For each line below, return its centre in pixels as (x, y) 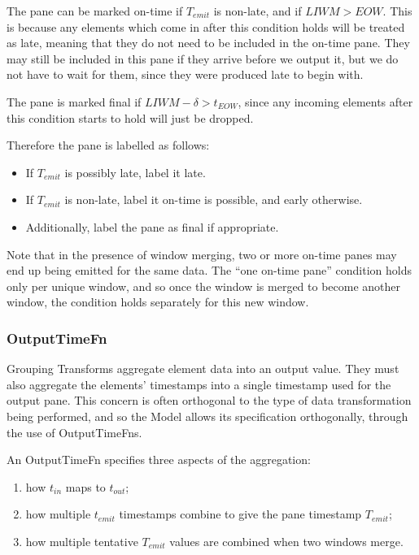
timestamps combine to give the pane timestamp (240, 514)
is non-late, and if (258, 11)
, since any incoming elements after (325, 101)
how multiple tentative (82, 541)
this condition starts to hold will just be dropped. (130, 117)
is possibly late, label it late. (135, 172)
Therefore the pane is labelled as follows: (108, 145)
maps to (85, 486)
